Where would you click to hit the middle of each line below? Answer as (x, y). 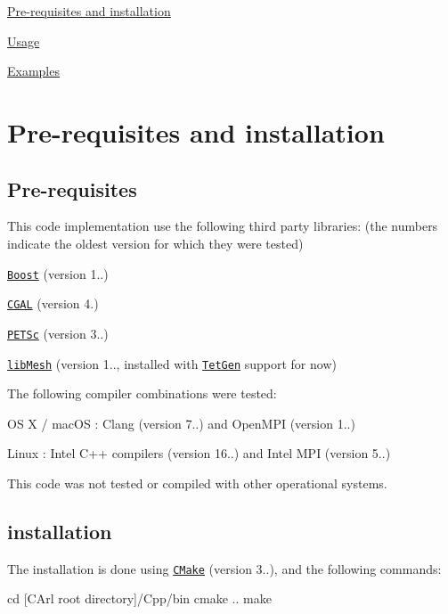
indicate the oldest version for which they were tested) (155, 243)
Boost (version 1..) (58, 273)
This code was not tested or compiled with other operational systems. (197, 483)
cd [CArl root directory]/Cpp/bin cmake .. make (139, 598)
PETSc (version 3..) (58, 333)
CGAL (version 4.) (53, 303)
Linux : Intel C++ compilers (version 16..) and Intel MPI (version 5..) (199, 453)
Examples (33, 71)
